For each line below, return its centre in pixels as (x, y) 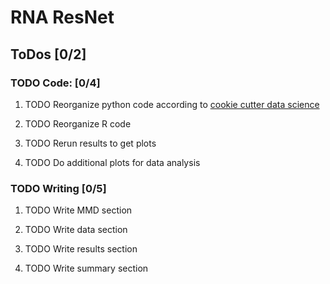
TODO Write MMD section (78, 210)
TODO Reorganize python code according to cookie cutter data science (172, 104)
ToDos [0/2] (48, 54)
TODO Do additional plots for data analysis (112, 162)
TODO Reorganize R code (78, 123)
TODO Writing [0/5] (58, 188)
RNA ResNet (62, 17)
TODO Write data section (76, 230)
